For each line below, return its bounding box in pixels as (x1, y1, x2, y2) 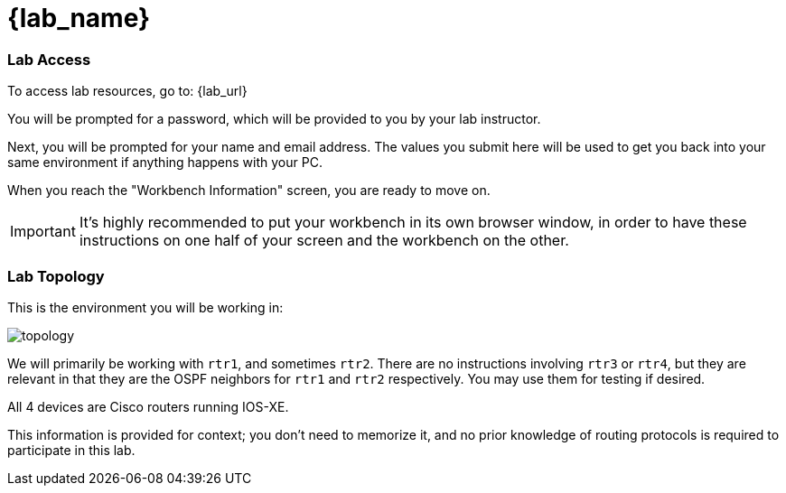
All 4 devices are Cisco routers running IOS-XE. (7, 398, 289, 414)
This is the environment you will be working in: (7, 299, 284, 315)
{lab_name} (7, 3, 151, 33)
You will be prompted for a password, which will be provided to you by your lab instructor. (7, 111, 541, 127)
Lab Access (7, 50, 91, 69)
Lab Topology (7, 266, 105, 285)
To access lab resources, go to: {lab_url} (7, 83, 248, 99)
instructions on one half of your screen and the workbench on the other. (79, 231, 569, 250)
